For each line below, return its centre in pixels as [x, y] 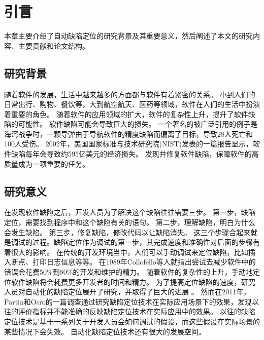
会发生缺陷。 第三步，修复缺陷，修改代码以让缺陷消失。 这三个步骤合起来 [127, 232]
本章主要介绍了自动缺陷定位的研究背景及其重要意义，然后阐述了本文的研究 [128, 36]
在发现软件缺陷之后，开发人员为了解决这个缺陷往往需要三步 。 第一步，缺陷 [130, 212]
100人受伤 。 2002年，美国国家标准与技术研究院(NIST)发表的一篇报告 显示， [128, 144]
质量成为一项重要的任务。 [47, 163]
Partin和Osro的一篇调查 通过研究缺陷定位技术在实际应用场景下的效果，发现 [128, 301]
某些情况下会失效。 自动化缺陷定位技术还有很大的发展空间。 [105, 331]
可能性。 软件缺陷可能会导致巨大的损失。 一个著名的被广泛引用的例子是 [138, 124]
